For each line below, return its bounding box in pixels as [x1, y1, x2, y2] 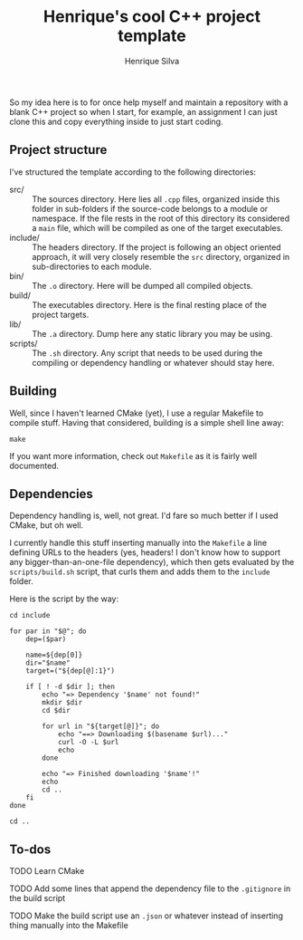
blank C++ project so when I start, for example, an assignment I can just [9, 106, 278, 117]
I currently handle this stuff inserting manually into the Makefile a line [9, 537, 268, 549]
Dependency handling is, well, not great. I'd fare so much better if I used [9, 510, 279, 522]
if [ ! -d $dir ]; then [25, 682, 116, 692]
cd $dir [42, 706, 71, 715]
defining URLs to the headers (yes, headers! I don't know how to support [9, 547, 280, 558]
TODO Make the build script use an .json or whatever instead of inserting [9, 910, 283, 921]
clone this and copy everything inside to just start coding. [9, 116, 223, 127]
